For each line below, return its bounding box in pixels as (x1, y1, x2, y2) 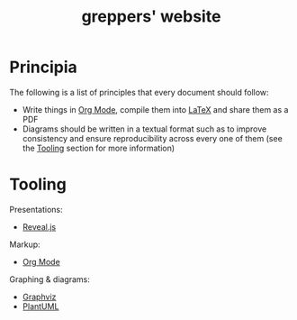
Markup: (9, 239, 40, 250)
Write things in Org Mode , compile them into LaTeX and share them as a (22, 104, 289, 114)
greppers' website (81, 6, 221, 27)
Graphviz (22, 291, 57, 302)
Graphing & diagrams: (9, 273, 90, 285)
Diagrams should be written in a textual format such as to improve (22, 123, 267, 134)
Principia (9, 57, 78, 78)
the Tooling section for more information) (22, 142, 175, 153)
